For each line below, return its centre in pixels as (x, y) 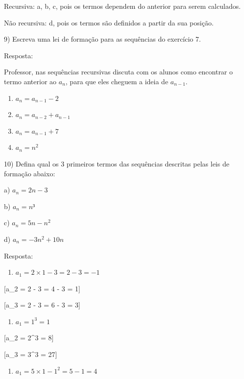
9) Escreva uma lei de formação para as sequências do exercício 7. (102, 39)
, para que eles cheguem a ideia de (117, 81)
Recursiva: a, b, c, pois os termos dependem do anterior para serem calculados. (122, 6)
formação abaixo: (30, 173)
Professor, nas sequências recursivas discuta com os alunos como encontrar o (119, 72)
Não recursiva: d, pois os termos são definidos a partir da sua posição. (109, 22)
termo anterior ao (30, 81)
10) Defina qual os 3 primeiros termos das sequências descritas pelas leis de (117, 163)
